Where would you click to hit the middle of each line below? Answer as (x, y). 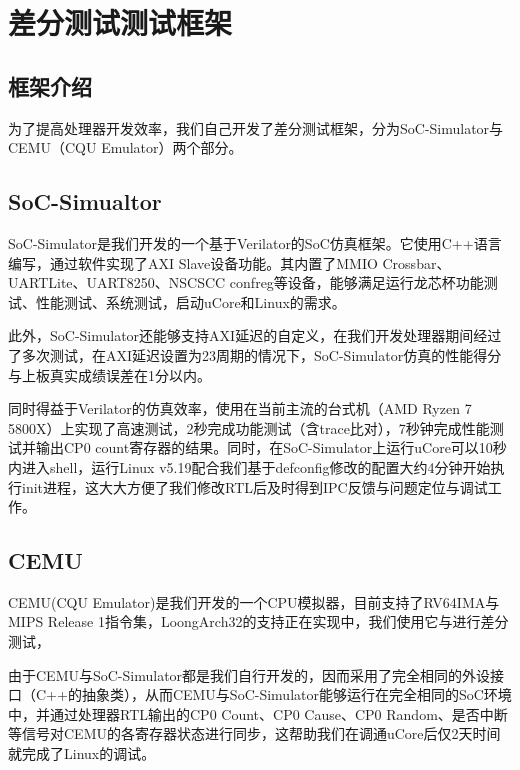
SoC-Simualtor (85, 201)
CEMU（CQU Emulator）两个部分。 (125, 147)
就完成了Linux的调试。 (82, 753)
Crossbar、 (416, 262)
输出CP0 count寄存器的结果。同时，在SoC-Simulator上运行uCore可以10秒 (271, 447)
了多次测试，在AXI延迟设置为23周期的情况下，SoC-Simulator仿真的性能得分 (255, 354)
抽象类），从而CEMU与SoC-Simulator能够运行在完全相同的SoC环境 (296, 694)
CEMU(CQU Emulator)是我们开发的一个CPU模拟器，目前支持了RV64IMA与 (254, 601)
